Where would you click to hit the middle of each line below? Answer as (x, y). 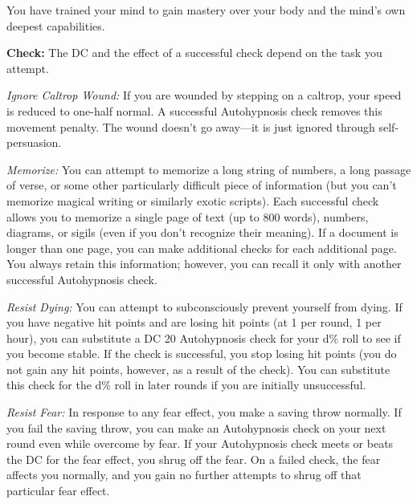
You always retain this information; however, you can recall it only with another (204, 264)
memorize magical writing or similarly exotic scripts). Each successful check (193, 200)
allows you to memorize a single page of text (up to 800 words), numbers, (188, 216)
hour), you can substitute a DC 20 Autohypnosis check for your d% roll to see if (204, 337)
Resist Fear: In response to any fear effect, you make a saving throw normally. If (204, 412)
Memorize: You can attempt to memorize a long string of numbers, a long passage (209, 169)
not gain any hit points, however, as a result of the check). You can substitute (198, 369)
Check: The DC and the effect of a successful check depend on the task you (194, 53)
